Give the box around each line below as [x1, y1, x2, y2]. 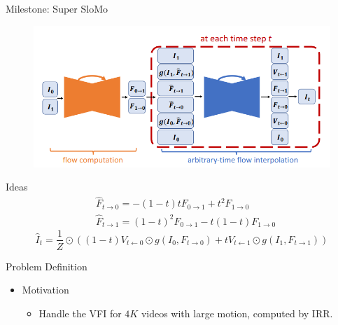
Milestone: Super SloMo [6, 1, 108, 15]
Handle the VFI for [38, 305, 122, 320]
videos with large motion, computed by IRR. [141, 305, 333, 320]
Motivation [22, 282, 69, 297]
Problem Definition [6, 258, 87, 273]
